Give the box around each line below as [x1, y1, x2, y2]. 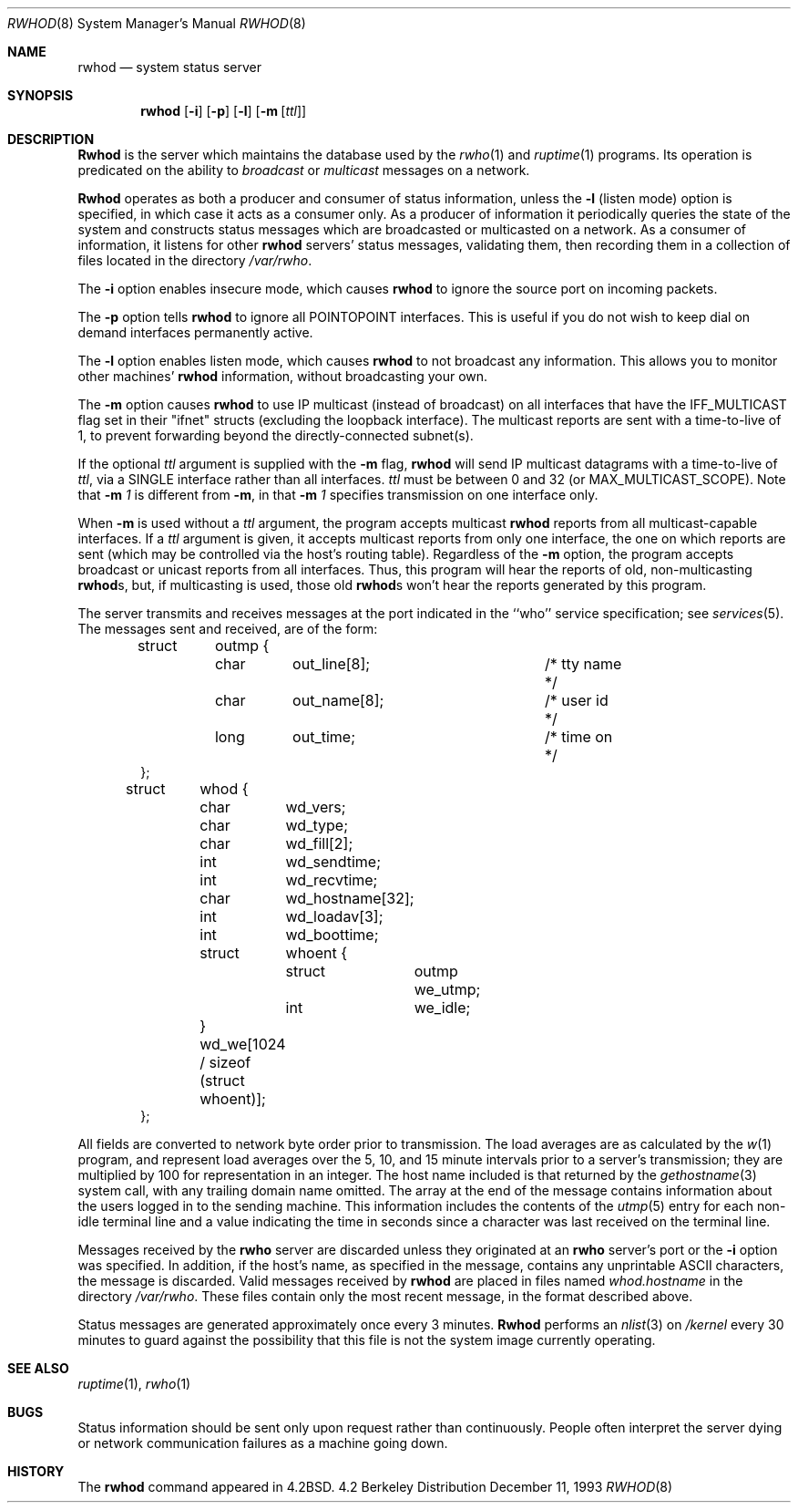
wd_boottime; [285, 926, 379, 944]
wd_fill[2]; [285, 834, 353, 853]
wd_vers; [285, 798, 346, 816]
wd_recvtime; [285, 871, 378, 889]
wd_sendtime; [285, 853, 381, 871]
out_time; [292, 728, 355, 746]
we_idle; [414, 998, 471, 1017]
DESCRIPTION [7, 131, 95, 147]
